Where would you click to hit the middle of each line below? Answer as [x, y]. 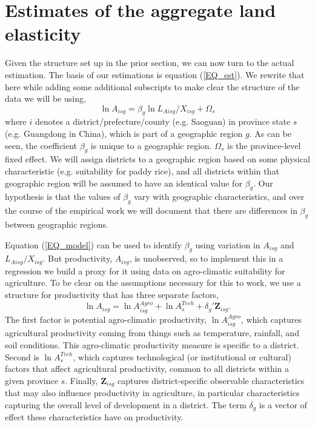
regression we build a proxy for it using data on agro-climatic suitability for [145, 270]
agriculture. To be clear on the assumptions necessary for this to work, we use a [153, 283]
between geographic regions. [57, 224]
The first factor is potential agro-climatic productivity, [106, 319]
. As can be [270, 134]
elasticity [43, 34]
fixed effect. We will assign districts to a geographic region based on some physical [157, 159]
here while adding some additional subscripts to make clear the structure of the [152, 86]
